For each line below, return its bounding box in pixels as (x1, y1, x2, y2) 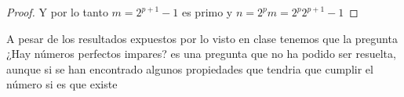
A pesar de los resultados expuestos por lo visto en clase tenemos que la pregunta (6, 30, 398, 46)
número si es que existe (6, 76, 118, 92)
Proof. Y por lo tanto (6, 4, 108, 20)
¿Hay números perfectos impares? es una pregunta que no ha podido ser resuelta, (6, 45, 396, 62)
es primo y (181, 4, 233, 20)
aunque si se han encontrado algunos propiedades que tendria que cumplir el (6, 60, 373, 77)
